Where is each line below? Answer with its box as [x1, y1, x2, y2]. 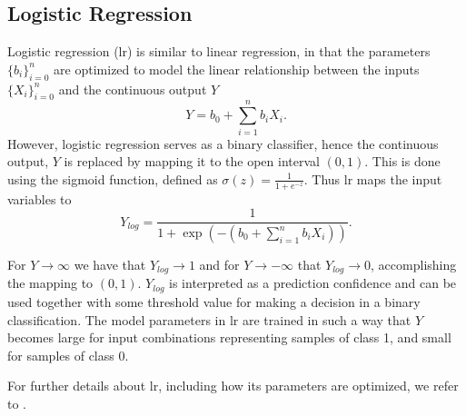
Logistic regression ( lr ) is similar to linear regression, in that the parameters [7, 42, 431, 61]
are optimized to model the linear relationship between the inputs [54, 59, 420, 78]
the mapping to [7, 273, 94, 292]
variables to [7, 189, 72, 208]
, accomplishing [371, 255, 457, 274]
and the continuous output [58, 79, 207, 98]
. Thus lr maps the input [303, 169, 442, 188]
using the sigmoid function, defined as [7, 169, 218, 188]
